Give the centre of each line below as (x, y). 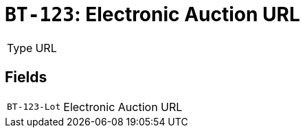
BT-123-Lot (34, 107)
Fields (26, 77)
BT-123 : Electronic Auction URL (152, 14)
